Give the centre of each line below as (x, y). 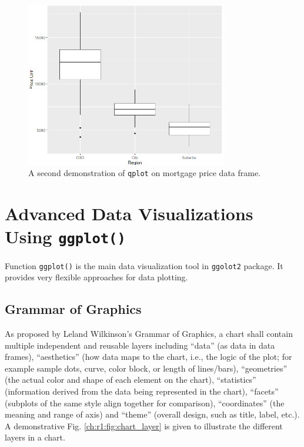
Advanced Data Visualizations (129, 213)
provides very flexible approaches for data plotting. (96, 277)
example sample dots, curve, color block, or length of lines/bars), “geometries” (146, 368)
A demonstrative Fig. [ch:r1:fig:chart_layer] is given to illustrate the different (144, 426)
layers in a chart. (35, 437)
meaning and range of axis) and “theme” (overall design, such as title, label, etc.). (152, 414)
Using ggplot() (65, 236)
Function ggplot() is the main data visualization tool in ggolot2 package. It (144, 265)
